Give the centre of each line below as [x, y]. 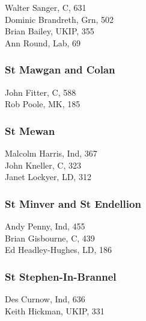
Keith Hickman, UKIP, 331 [55, 310]
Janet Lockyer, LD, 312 [48, 177]
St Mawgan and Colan [60, 70]
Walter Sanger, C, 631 [46, 7]
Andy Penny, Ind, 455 [45, 226]
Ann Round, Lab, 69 [43, 42]
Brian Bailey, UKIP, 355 [50, 31]
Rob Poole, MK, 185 [43, 104]
